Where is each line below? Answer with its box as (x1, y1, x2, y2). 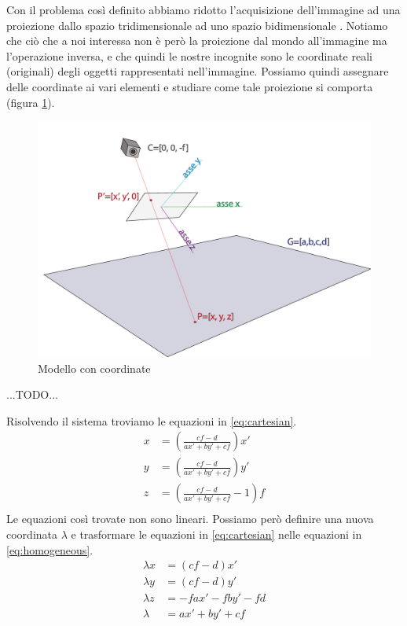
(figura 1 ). (6, 94, 55, 110)
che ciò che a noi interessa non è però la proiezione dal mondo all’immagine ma (6, 32, 387, 49)
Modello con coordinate (38, 359, 151, 376)
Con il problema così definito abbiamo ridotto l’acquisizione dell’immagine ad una (6, 2, 401, 17)
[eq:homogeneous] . (6, 541, 93, 558)
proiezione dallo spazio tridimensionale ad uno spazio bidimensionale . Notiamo (6, 17, 388, 33)
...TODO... (6, 386, 58, 403)
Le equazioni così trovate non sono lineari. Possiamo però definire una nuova (6, 510, 374, 527)
